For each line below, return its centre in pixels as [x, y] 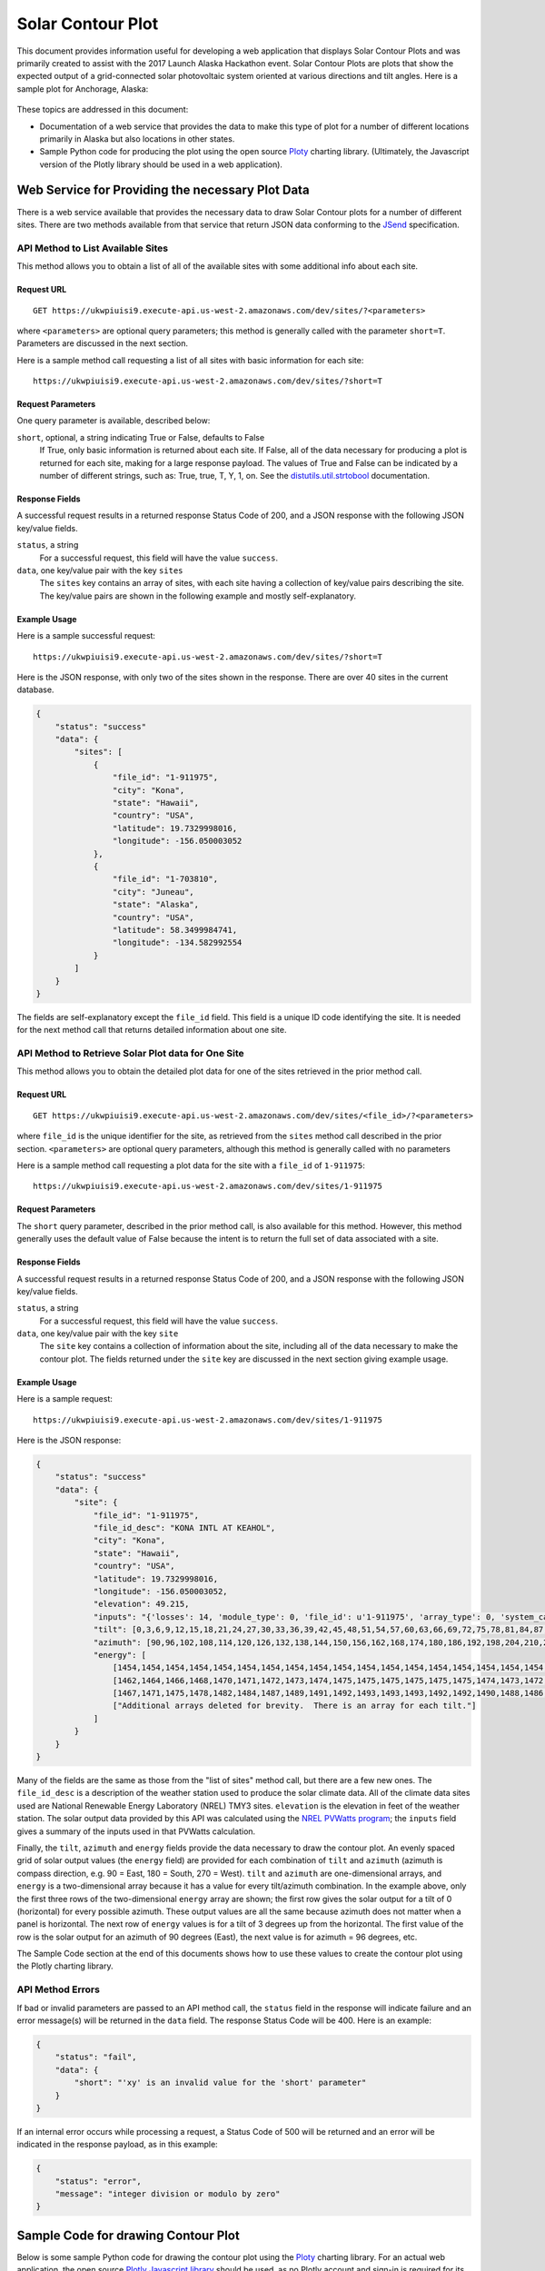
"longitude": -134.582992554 [177, 943]
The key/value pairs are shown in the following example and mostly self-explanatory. [198, 596]
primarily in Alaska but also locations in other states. [137, 139]
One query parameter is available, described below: [114, 421]
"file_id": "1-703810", [165, 879]
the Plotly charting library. [65, 1966]
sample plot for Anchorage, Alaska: [83, 89]
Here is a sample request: [65, 1399]
